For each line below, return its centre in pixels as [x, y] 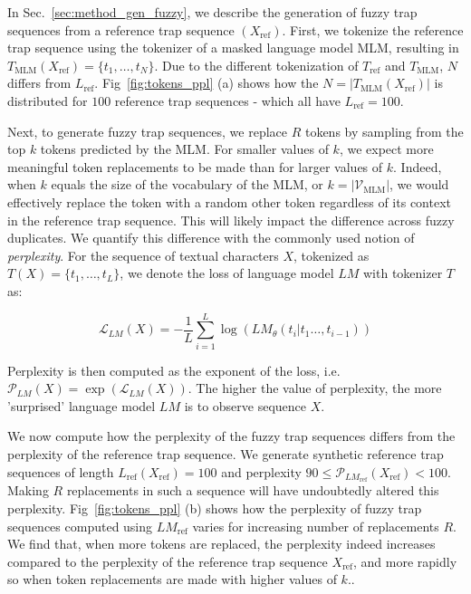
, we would [419, 184]
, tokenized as [332, 255]
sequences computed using [80, 526]
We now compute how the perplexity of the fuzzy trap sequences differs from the [231, 436]
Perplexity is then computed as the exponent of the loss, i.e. [174, 370]
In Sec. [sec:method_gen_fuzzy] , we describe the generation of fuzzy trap [212, 12]
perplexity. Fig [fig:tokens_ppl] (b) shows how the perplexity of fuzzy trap [215, 508]
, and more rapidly [405, 561]
